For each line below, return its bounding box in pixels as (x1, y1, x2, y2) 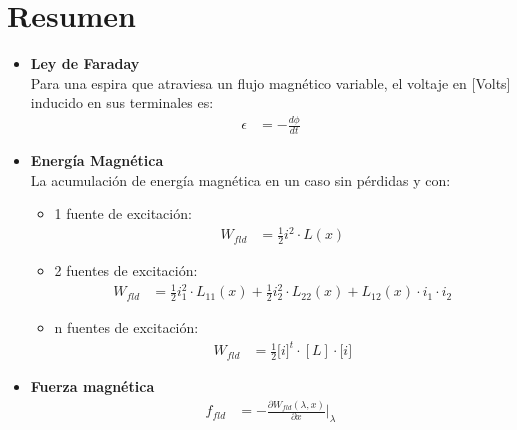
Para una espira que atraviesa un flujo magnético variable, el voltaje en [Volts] (30, 72, 511, 93)
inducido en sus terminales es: (30, 92, 214, 113)
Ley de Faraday (30, 53, 140, 74)
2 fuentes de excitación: (54, 260, 198, 281)
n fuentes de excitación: (54, 317, 199, 338)
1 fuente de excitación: (54, 203, 192, 224)
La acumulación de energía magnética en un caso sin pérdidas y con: (30, 169, 451, 190)
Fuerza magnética (30, 376, 155, 397)
